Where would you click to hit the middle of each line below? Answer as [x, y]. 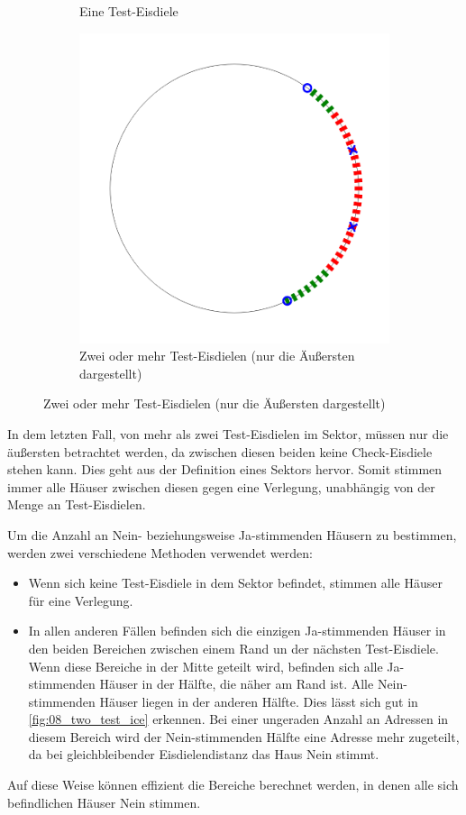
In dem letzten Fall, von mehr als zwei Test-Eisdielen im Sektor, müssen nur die [228, 433]
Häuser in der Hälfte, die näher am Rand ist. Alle [237, 684]
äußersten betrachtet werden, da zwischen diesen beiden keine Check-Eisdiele [220, 451]
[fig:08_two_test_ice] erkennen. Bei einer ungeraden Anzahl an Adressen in [238, 719]
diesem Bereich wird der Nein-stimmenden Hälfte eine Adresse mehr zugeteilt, [244, 736]
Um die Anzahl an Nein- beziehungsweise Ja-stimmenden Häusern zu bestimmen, [232, 534]
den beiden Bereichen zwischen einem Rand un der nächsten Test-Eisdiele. [233, 648]
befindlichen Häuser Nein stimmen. [104, 802]
